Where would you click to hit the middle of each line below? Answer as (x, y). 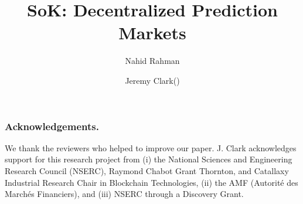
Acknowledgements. (52, 126)
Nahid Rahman (152, 61)
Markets (152, 33)
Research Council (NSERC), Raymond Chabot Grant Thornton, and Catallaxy (147, 170)
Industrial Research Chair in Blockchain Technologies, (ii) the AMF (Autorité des (151, 182)
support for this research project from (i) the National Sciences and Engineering (149, 159)
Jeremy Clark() (152, 80)
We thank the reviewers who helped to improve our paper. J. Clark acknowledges (151, 147)
